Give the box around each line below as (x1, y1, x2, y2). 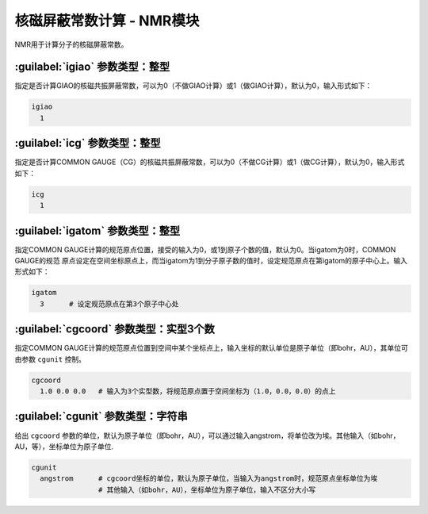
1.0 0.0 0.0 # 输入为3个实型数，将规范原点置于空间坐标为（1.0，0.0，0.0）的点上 (40, 387, 336, 396)
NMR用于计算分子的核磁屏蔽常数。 (14, 40, 128, 49)
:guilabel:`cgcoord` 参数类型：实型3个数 (14, 322, 216, 336)
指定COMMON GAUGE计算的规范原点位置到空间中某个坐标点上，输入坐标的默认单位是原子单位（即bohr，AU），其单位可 (14, 343, 408, 353)
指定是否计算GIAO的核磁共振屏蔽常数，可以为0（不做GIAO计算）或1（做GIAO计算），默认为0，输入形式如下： (14, 81, 373, 90)
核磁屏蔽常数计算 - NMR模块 (14, 12, 200, 29)
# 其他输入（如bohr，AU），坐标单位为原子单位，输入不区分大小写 (97, 485, 316, 494)
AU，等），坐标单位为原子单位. (14, 441, 114, 451)
